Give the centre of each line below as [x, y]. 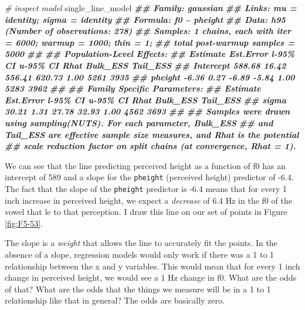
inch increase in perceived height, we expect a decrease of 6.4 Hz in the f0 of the [148, 200]
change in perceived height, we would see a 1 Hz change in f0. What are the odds [151, 277]
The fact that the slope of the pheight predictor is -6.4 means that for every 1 [146, 188]
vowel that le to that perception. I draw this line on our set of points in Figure [146, 212]
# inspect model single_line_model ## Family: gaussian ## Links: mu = [151, 8]
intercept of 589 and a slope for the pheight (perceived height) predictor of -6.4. [149, 177]
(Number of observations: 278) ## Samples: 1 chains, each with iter [148, 31]
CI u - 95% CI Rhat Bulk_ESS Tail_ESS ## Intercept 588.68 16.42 [145, 65]
